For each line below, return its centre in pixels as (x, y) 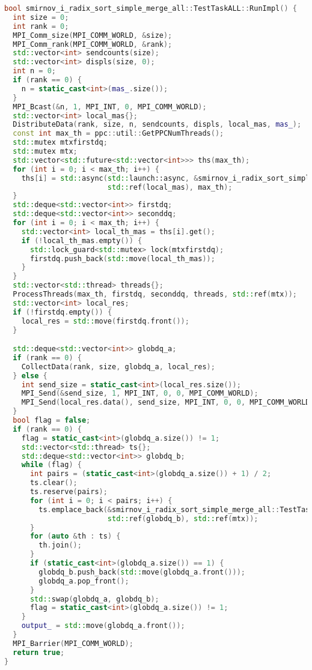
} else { (30, 376)
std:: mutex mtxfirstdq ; (60, 143)
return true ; (39, 652)
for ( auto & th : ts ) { (75, 536)
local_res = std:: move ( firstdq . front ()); (105, 321)
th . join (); (60, 545)
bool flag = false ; (52, 421)
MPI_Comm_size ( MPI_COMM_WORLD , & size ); (93, 35)
